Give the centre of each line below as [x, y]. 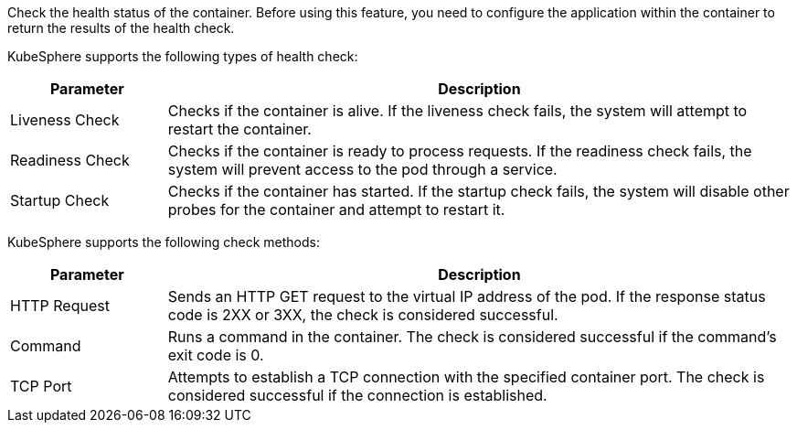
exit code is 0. [216, 355]
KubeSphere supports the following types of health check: [183, 56]
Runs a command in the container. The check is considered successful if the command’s [472, 337]
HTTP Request [60, 306]
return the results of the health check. [121, 28]
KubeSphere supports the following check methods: [164, 242]
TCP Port [41, 386]
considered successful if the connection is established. [357, 395]
